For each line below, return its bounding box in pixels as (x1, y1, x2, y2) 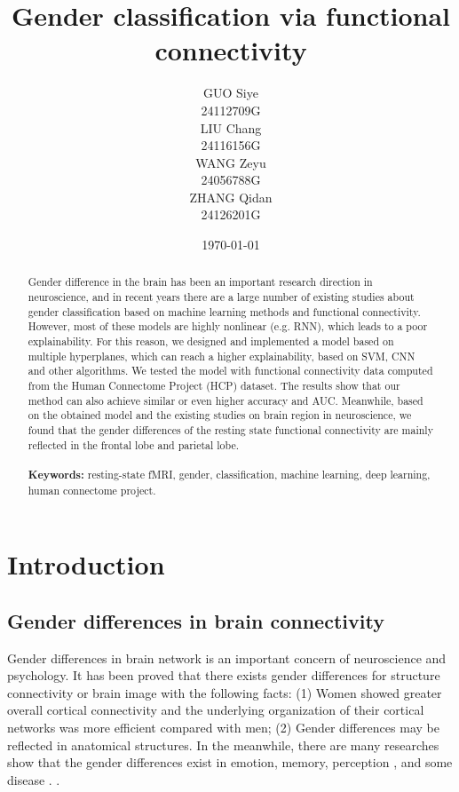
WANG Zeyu (195, 153, 266, 171)
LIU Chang (200, 118, 262, 137)
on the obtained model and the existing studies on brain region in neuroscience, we (28, 408, 412, 423)
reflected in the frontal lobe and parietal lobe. (28, 437, 240, 452)
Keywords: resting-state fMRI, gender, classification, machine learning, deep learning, (28, 466, 431, 482)
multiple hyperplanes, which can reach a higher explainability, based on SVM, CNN (28, 348, 415, 363)
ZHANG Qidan (189, 187, 273, 206)
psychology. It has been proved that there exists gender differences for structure (7, 666, 440, 685)
